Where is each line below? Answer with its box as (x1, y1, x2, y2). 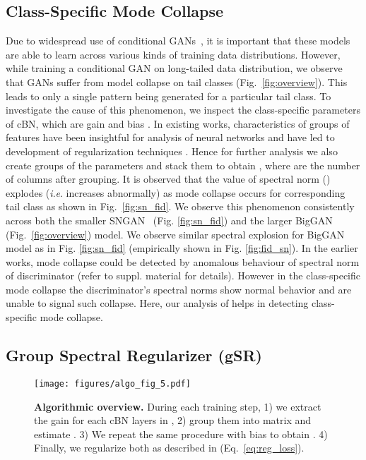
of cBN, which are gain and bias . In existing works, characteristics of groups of (6, 116, 350, 131)
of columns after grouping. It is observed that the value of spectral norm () (6, 171, 331, 186)
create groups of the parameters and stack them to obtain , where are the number (6, 157, 360, 172)
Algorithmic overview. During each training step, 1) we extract (34, 399, 321, 413)
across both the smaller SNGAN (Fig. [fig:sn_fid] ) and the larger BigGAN (6, 212, 333, 227)
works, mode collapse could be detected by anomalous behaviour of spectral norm (6, 254, 360, 269)
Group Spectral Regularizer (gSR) (6, 344, 262, 366)
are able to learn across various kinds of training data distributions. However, (6, 47, 341, 61)
